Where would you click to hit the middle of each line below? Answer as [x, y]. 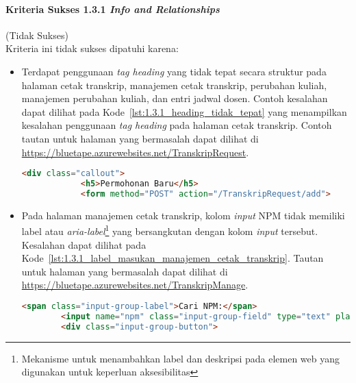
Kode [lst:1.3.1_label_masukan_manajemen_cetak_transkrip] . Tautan [173, 258]
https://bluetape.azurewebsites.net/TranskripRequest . [135, 152]
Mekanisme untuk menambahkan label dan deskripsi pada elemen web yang [181, 358]
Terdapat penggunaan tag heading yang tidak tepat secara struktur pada [174, 71]
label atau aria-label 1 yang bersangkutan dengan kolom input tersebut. [170, 230]
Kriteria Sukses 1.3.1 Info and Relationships [113, 9]
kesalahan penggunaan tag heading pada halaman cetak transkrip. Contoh [177, 125]
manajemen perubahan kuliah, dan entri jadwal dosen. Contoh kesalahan [175, 98]
